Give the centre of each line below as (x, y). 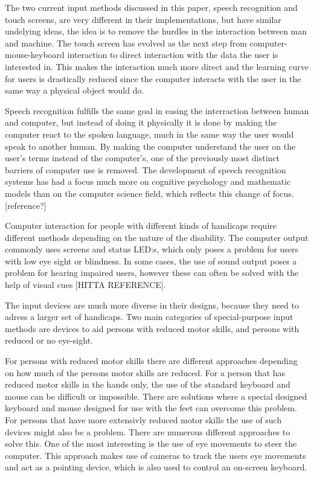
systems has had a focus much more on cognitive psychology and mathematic (148, 181)
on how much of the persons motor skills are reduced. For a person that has (145, 372)
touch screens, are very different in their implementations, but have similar (143, 19)
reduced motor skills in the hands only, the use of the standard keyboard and (148, 384)
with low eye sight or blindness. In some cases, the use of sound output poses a (151, 261)
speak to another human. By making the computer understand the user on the (150, 146)
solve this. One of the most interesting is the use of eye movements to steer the (151, 443)
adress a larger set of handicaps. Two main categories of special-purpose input (149, 317)
